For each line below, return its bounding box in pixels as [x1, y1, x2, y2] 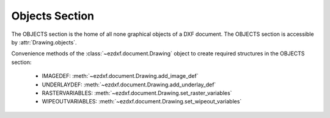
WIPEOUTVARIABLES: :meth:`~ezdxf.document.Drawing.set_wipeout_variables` [42, 98, 242, 105]
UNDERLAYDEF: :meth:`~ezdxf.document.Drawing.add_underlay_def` [42, 81, 216, 88]
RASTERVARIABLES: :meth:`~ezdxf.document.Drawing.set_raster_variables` [42, 89, 232, 97]
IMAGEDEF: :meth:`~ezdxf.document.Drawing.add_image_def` [42, 72, 199, 80]
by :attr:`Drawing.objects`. [11, 38, 77, 46]
